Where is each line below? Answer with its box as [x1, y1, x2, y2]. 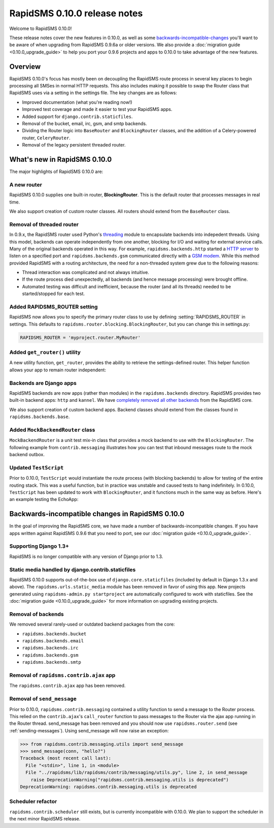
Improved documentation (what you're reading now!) [22, 99, 132, 105]
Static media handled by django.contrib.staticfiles [9, 566, 136, 573]
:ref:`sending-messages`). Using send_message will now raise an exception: [9, 727, 169, 733]
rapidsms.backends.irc [22, 645, 79, 651]
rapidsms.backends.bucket [22, 631, 87, 637]
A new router [9, 181, 43, 188]
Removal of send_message [9, 695, 77, 702]
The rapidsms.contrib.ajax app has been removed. [9, 683, 126, 689]
